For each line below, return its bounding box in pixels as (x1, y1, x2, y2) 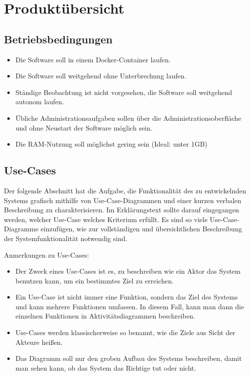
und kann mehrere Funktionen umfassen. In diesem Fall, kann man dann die (15, 301, 244, 311)
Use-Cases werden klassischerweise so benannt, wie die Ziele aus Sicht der (15, 327, 235, 338)
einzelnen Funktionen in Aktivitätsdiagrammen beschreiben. (15, 311, 195, 321)
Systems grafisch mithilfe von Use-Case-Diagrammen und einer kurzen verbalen (4, 195, 242, 205)
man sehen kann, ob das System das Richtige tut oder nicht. (15, 362, 196, 373)
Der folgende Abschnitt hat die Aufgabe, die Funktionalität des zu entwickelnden (4, 185, 247, 195)
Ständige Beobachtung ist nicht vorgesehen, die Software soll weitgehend (15, 87, 232, 97)
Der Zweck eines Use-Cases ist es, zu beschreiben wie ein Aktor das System (15, 266, 241, 276)
